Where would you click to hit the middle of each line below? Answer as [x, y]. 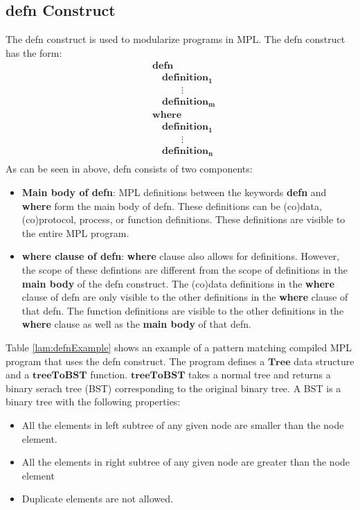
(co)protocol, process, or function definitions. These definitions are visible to [183, 219]
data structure [324, 361]
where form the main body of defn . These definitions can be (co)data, [172, 205]
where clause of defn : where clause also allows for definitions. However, [181, 256]
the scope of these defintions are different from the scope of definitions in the [185, 270]
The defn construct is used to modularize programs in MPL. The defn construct [175, 39]
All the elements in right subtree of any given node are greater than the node [186, 462]
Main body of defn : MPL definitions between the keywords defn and [174, 192]
